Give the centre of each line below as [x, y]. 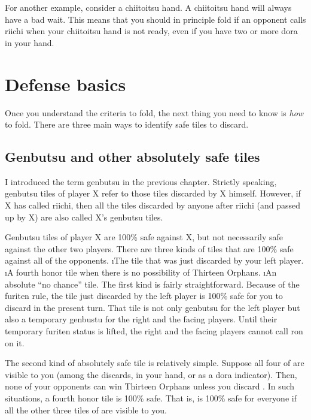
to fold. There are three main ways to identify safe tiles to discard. [127, 124]
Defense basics [65, 84]
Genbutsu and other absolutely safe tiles [132, 157]
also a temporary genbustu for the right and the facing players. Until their [141, 319]
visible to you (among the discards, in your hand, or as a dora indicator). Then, [151, 374]
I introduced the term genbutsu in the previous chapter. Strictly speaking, [141, 181]
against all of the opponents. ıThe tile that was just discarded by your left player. [154, 260]
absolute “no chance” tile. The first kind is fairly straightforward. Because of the [152, 284]
